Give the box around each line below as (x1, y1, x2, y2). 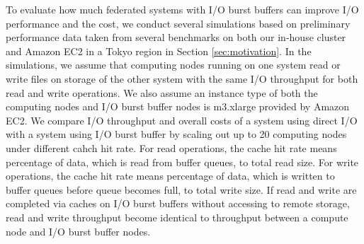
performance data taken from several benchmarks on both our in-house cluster (6, 30, 346, 45)
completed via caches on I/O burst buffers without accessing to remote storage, (6, 196, 350, 211)
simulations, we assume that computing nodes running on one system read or (6, 57, 341, 72)
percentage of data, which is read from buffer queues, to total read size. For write (6, 154, 359, 169)
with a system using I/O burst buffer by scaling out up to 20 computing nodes (6, 127, 347, 141)
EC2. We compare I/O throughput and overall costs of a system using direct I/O (6, 112, 358, 127)
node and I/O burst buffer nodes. (6, 223, 151, 238)
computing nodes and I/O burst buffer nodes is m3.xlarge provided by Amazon (6, 99, 350, 114)
